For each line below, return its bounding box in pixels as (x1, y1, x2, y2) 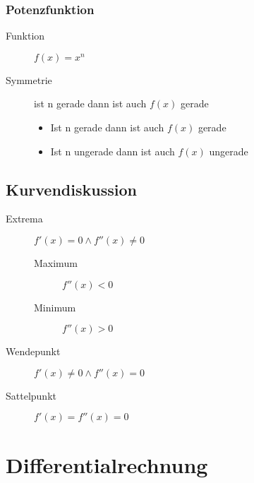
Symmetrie (6, 72, 52, 87)
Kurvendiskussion (6, 178, 137, 200)
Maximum (34, 255, 78, 270)
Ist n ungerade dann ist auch (50, 143, 175, 158)
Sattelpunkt (6, 388, 56, 402)
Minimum (34, 299, 76, 314)
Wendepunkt (6, 344, 61, 359)
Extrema (6, 211, 43, 226)
